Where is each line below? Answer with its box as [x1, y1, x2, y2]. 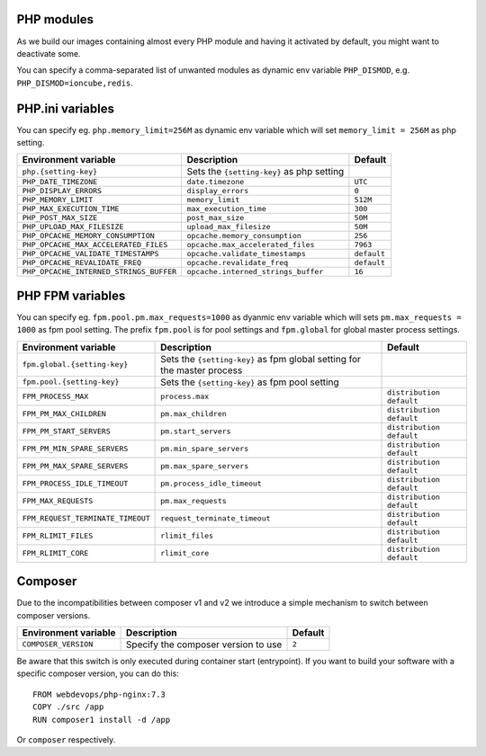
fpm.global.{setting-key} [22, 360, 129, 369]
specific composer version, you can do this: [16, 668, 179, 679]
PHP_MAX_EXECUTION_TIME [22, 204, 120, 214]
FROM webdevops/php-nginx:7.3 [32, 689, 166, 699]
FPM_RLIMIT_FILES [22, 531, 94, 541]
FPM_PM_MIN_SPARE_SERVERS [22, 444, 129, 454]
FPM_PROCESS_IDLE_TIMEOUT [22, 479, 129, 489]
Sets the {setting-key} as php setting [186, 165, 345, 178]
